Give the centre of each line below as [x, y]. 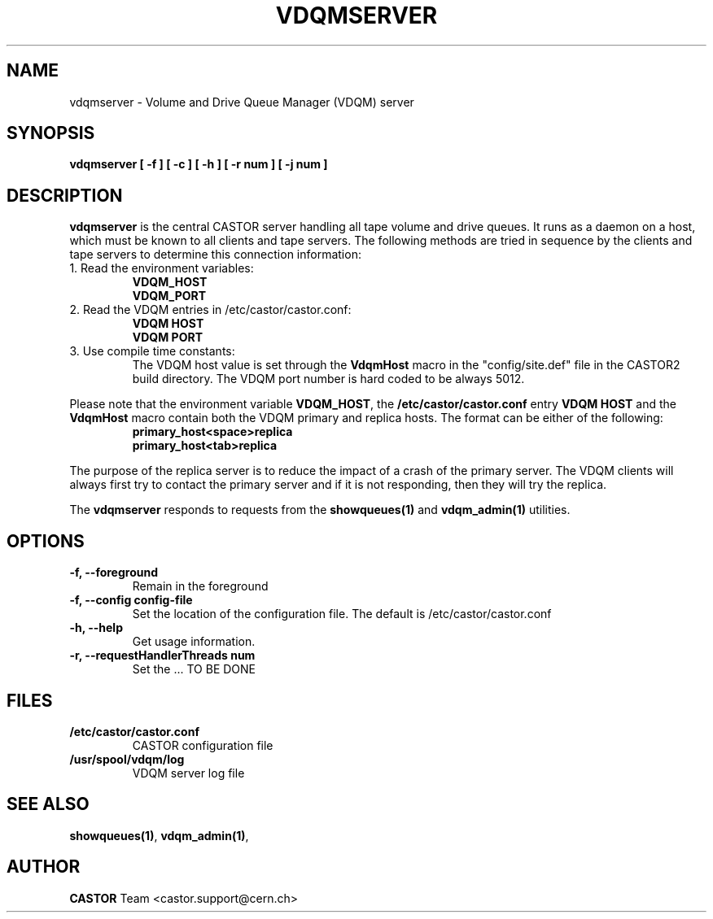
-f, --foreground [114, 573]
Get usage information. [194, 642]
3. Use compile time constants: [152, 351]
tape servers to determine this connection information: [215, 255]
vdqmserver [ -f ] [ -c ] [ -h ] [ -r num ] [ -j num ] [199, 164]
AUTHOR [44, 867]
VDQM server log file [188, 773]
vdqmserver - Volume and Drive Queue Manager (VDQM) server [242, 102]
